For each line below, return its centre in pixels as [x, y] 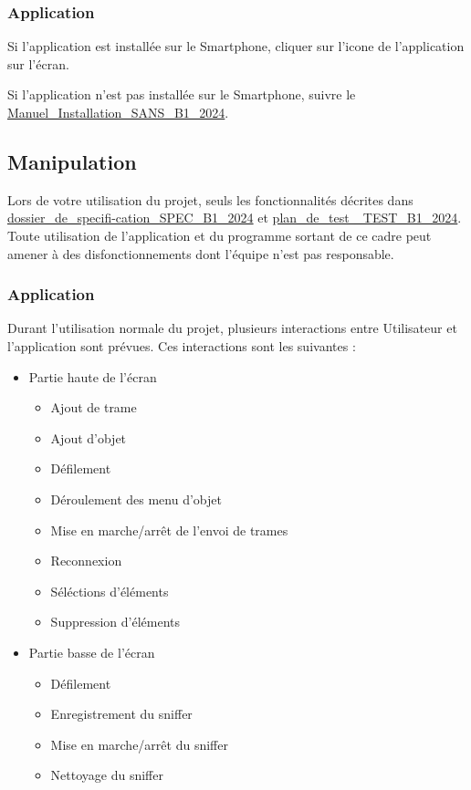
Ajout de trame [94, 407]
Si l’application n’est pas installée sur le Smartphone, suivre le [182, 94]
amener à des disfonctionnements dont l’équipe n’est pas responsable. [201, 253]
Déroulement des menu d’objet [136, 499]
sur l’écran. [38, 63]
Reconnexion [86, 561]
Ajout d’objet [89, 437]
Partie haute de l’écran [93, 376]
